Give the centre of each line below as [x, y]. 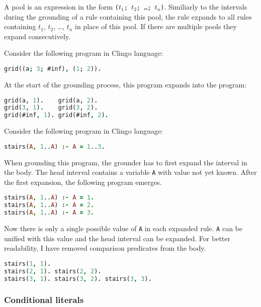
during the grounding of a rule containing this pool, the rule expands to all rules [128, 16]
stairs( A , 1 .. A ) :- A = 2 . [49, 205]
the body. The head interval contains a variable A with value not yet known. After [130, 172]
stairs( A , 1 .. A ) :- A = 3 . [49, 213]
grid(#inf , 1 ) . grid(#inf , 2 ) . [56, 115]
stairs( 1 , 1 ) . [28, 264]
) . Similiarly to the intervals [204, 7]
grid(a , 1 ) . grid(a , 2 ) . [51, 100]
